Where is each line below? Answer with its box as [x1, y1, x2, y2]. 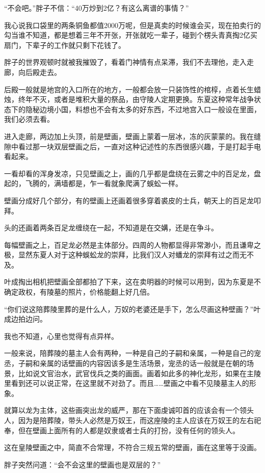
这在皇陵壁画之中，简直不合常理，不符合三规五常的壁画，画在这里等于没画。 [4, 442, 261, 453]
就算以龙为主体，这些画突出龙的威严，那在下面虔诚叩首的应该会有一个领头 [4, 405, 254, 415]
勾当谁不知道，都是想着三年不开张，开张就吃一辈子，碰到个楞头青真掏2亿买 [4, 30, 257, 40]
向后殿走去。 [18, 66, 61, 77]
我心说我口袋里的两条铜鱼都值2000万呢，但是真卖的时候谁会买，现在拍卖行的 [4, 19, 261, 30]
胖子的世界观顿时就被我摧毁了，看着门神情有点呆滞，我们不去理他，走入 [4, 57, 247, 67]
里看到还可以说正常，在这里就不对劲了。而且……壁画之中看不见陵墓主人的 [4, 378, 249, 388]
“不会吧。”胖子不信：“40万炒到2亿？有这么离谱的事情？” [4, 3, 189, 13]
